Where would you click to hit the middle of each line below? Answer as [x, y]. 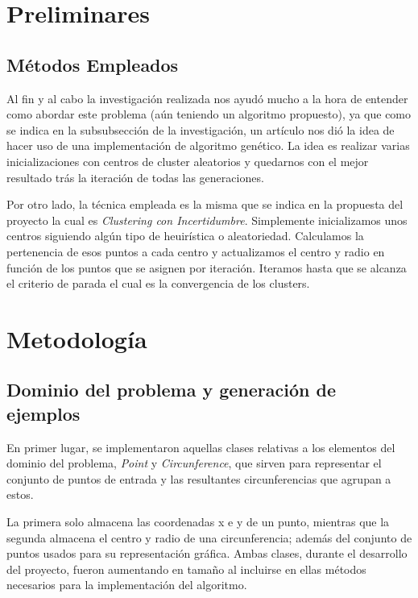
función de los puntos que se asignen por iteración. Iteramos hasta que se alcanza [207, 267]
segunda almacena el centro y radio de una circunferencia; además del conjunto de [209, 537]
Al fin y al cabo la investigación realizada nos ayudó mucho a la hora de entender [207, 98]
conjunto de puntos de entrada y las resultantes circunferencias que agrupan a [199, 478]
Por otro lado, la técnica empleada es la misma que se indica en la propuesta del [205, 204]
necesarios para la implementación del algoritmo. [127, 585]
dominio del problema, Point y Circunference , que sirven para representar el [194, 463]
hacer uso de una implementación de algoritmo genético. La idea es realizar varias [208, 145]
